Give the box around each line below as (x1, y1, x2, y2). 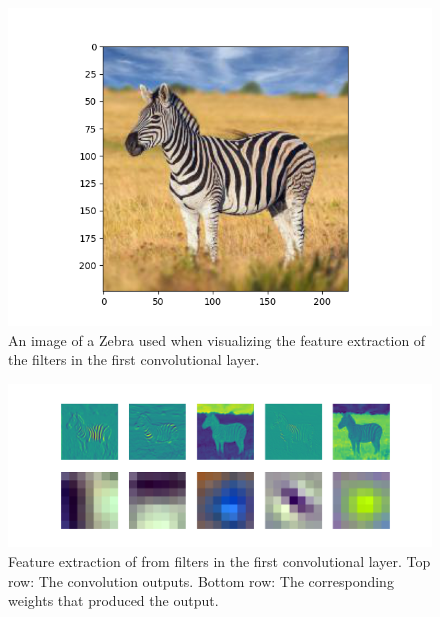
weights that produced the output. (8, 590, 219, 611)
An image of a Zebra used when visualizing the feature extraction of (8, 329, 426, 350)
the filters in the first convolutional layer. (8, 349, 260, 370)
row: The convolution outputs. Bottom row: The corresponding (8, 570, 394, 591)
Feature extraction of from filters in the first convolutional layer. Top (8, 550, 431, 571)
